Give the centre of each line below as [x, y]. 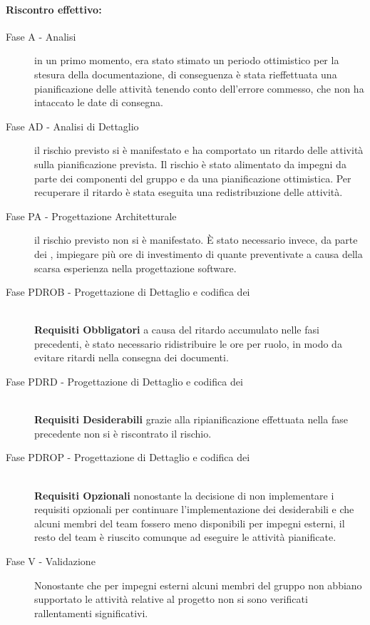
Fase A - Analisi [41, 36]
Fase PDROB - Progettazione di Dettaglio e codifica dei [128, 292]
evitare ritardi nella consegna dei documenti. [132, 357]
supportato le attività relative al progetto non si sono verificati [171, 599]
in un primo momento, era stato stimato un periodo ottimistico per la [187, 60]
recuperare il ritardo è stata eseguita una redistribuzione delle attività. [189, 192]
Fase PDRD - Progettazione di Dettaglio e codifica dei [124, 382]
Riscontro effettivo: [54, 9]
